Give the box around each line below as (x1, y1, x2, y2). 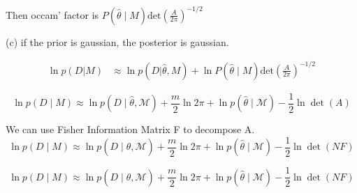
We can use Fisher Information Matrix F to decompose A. (6, 122, 255, 137)
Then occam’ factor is (6, 7, 99, 22)
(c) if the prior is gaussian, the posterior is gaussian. (6, 34, 229, 49)
